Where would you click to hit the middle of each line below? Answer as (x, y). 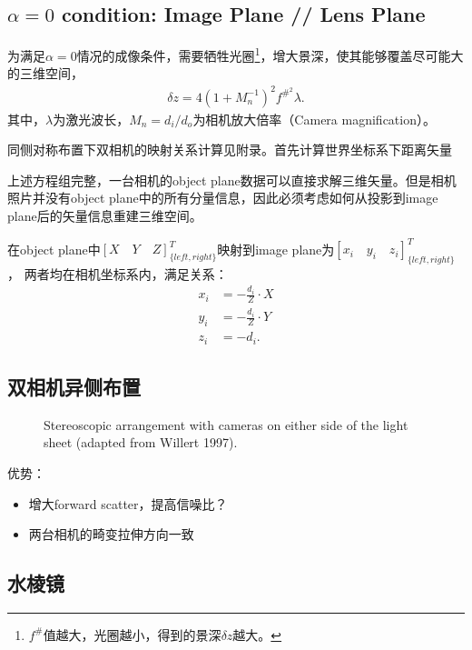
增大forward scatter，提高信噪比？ (128, 503)
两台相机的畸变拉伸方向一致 (111, 534)
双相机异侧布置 (74, 386)
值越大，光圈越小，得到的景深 (132, 634)
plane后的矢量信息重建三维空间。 (105, 215)
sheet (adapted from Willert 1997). (141, 442)
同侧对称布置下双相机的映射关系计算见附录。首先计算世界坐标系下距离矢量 (230, 150)
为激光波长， (91, 119)
